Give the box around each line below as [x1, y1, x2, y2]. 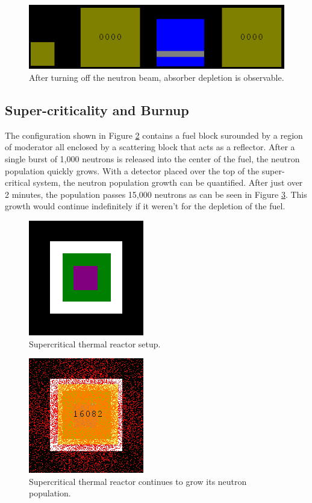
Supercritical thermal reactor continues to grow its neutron [29, 475, 247, 487]
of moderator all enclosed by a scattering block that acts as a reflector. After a [5, 141, 295, 153]
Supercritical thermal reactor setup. [29, 337, 161, 350]
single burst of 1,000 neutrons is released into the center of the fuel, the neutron [5, 153, 300, 165]
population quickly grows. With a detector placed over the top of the [5, 164, 260, 177]
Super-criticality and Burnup [5, 101, 189, 119]
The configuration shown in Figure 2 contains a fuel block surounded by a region [5, 128, 303, 141]
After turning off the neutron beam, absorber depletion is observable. [29, 71, 284, 84]
